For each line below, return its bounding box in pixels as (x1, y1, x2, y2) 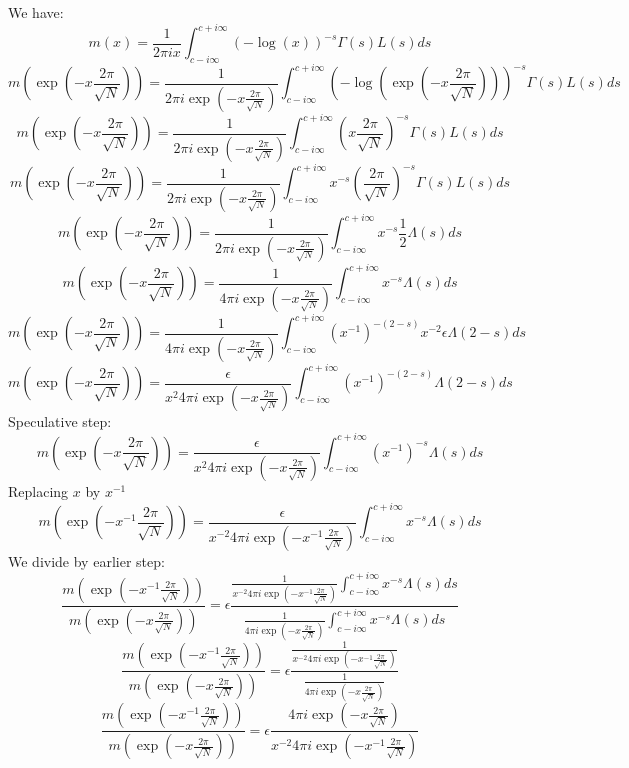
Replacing (8, 480, 69, 501)
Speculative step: (8, 411, 112, 432)
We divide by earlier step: (8, 550, 165, 571)
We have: (8, 2, 64, 22)
